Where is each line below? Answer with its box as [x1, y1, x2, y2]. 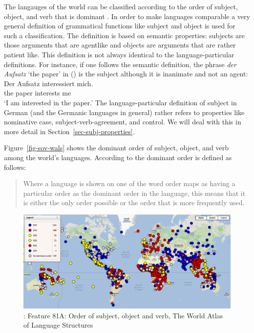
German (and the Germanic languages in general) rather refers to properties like [4, 107, 245, 117]
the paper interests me [4, 88, 71, 98]
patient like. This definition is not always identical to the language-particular [4, 49, 234, 59]
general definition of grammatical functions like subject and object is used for [4, 21, 235, 31]
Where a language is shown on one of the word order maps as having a [23, 178, 235, 189]
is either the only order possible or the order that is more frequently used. [23, 197, 245, 208]
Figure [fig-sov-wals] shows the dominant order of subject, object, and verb [4, 143, 229, 153]
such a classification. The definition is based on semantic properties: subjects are [4, 30, 245, 40]
